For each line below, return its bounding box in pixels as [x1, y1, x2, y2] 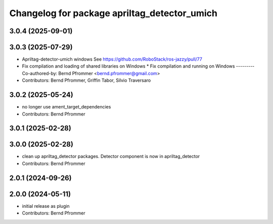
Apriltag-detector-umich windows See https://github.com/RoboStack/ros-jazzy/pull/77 [22, 56, 202, 63]
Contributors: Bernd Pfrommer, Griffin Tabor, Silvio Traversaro [22, 77, 151, 83]
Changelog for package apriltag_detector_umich [9, 8, 217, 19]
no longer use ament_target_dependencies [22, 104, 111, 110]
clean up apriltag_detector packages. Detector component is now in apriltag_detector [22, 153, 200, 159]
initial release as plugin [22, 203, 70, 209]
